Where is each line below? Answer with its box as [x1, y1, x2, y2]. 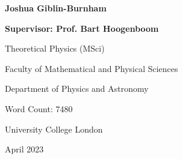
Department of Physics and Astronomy [5, 82, 149, 95]
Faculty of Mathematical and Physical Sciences [5, 62, 178, 74]
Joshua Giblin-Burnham [5, 2, 107, 14]
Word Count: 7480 [5, 102, 73, 115]
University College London [5, 122, 103, 135]
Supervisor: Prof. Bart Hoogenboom [5, 22, 159, 34]
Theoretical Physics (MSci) [5, 42, 105, 55]
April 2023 [5, 143, 44, 155]
